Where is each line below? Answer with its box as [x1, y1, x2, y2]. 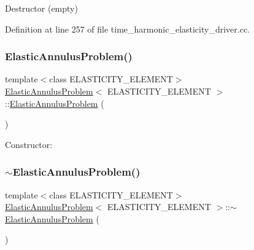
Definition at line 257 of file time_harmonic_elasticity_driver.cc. [5, 22, 250, 35]
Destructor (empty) [5, 2, 78, 14]
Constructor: [5, 138, 53, 150]
